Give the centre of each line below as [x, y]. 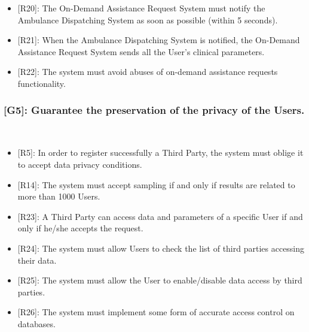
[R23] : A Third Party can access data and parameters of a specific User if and [160, 216]
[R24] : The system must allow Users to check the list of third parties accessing [161, 248]
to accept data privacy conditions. [80, 164]
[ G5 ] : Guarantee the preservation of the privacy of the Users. [154, 110]
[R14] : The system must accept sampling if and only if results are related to [156, 184]
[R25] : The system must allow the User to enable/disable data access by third [160, 280]
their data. [37, 260]
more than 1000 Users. [59, 196]
